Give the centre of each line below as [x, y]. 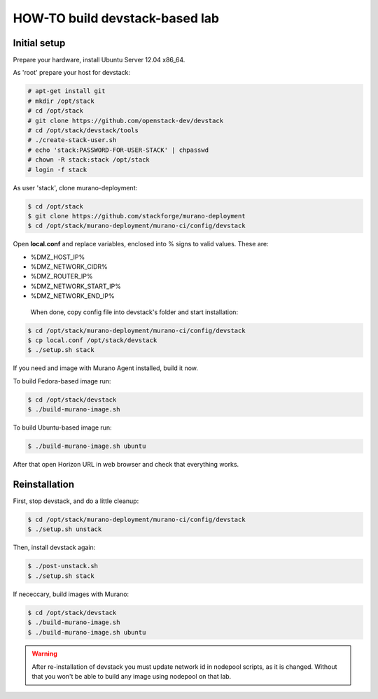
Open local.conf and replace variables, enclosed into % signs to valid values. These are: [141, 244]
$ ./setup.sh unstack [65, 529]
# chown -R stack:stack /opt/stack [89, 160]
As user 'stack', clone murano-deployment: [75, 188]
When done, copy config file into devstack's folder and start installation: [134, 312]
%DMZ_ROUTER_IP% [62, 276]
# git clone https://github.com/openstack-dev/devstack [126, 120]
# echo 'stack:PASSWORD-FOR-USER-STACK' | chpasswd [118, 150]
